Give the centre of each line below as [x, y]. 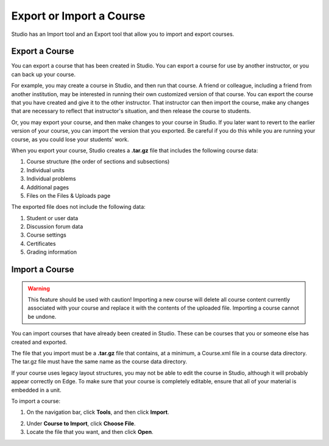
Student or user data [52, 218]
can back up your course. [44, 74]
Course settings [47, 235]
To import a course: [36, 401]
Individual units [46, 170]
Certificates [41, 243]
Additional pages [48, 187]
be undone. [42, 316]
